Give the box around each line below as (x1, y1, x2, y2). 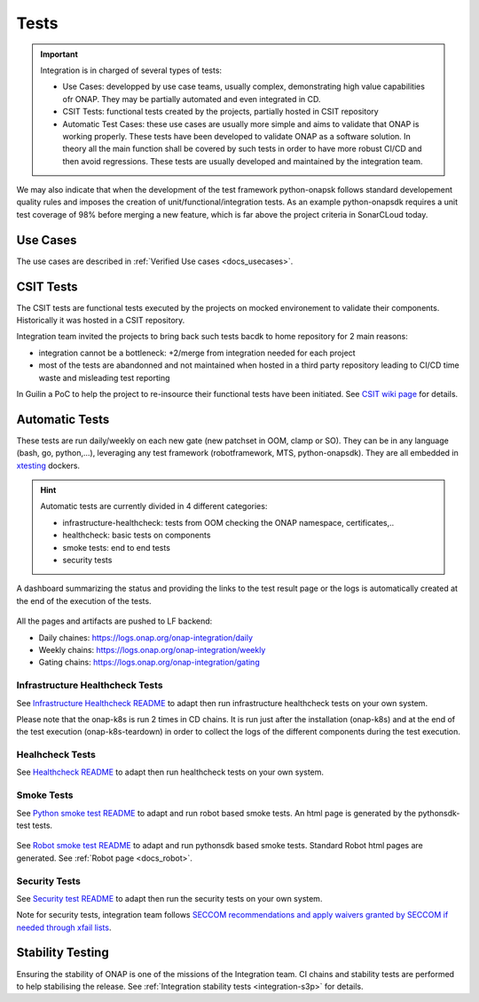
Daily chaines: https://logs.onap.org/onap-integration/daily (38, 632, 253, 643)
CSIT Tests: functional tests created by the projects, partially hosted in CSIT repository (62, 107, 379, 117)
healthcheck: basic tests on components (62, 529, 211, 541)
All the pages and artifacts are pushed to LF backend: (16, 616, 213, 626)
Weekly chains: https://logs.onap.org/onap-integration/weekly (38, 644, 266, 655)
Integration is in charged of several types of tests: (40, 65, 222, 76)
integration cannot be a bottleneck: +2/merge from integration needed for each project (38, 347, 356, 358)
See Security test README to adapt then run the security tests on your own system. (16, 893, 323, 903)
